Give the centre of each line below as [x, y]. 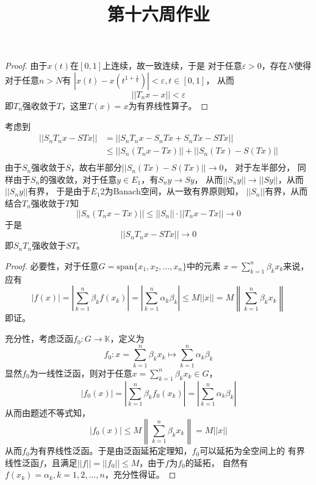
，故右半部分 [96, 167]
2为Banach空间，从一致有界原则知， [172, 191]
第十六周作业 [158, 14]
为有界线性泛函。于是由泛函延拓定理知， [111, 451]
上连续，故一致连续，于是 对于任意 [172, 65]
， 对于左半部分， [259, 167]
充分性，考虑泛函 [39, 338]
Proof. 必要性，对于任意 [52, 265]
